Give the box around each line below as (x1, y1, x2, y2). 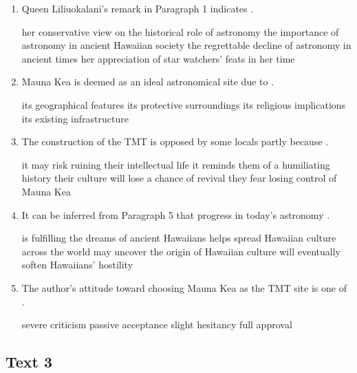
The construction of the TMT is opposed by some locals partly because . (21, 134, 329, 149)
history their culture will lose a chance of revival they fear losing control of (21, 171, 337, 185)
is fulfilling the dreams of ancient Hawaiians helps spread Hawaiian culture (21, 231, 336, 245)
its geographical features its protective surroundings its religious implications (21, 97, 346, 111)
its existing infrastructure (21, 111, 129, 125)
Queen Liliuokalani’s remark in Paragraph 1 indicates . (21, 1, 254, 15)
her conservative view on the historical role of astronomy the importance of (21, 24, 339, 39)
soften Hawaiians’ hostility (21, 257, 133, 272)
